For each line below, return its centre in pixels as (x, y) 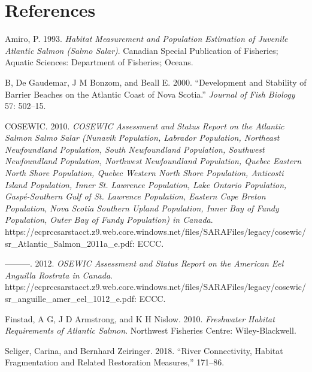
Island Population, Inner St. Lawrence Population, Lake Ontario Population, (146, 184)
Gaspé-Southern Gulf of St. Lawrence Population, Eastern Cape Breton (135, 196)
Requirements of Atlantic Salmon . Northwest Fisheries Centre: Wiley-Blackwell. (151, 330)
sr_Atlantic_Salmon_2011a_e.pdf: (70, 243)
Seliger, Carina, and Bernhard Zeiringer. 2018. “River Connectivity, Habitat (144, 350)
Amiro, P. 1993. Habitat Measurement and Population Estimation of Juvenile (146, 39)
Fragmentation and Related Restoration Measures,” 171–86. (115, 362)
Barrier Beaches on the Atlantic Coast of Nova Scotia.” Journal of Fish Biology (150, 94)
